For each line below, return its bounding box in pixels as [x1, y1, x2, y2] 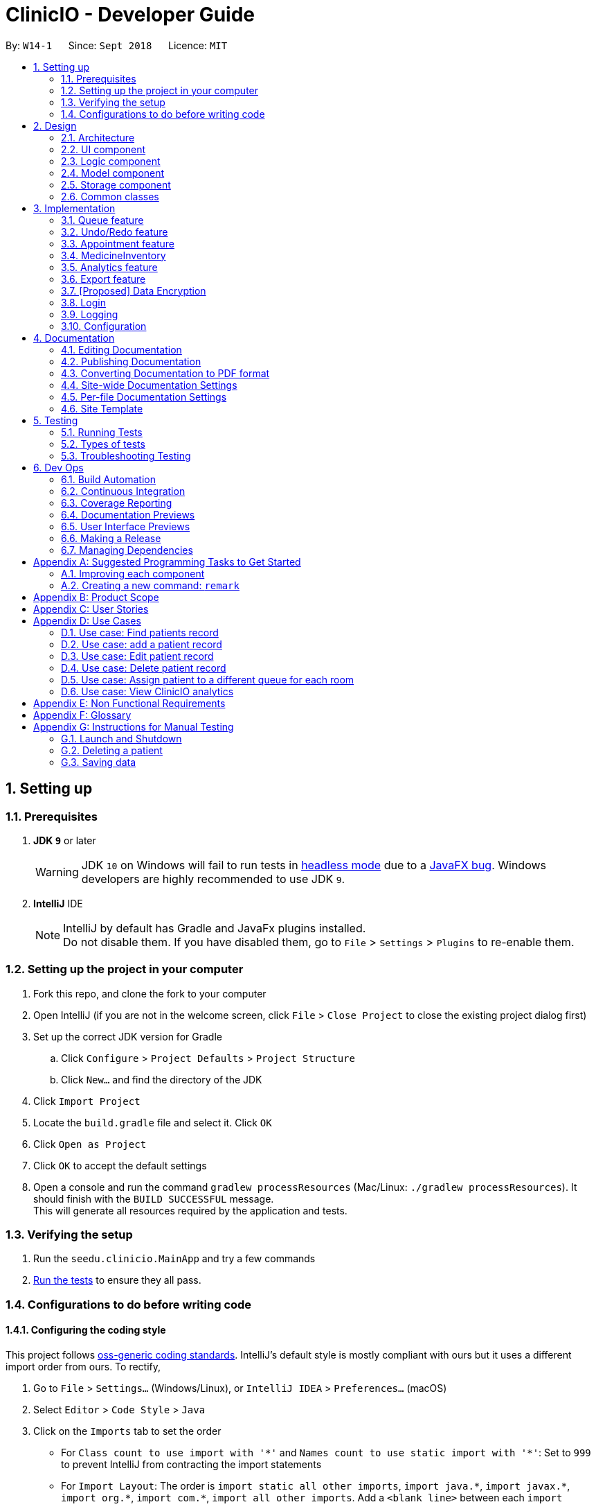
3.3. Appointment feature [61, 237, 174, 250]
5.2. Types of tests [61, 437, 145, 450]
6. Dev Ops [33, 461, 84, 473]
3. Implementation [33, 202, 116, 214]
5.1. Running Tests [61, 426, 143, 438]
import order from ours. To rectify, [6, 1361, 161, 1373]
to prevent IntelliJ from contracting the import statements [61, 1458, 322, 1471]
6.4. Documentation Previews [61, 508, 195, 521]
